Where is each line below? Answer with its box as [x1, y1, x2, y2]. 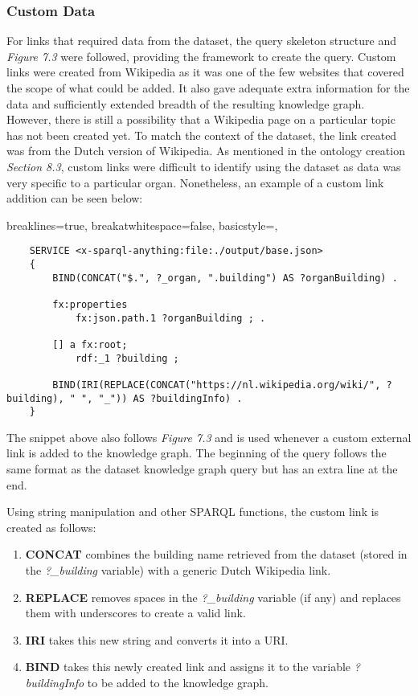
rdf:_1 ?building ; [75, 352, 179, 364]
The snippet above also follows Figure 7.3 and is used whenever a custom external [6, 428, 412, 445]
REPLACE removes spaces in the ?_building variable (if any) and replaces [25, 588, 401, 605]
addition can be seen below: [6, 190, 143, 207]
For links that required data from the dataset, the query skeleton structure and [6, 32, 396, 49]
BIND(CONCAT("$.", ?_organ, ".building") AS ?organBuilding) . [52, 272, 398, 284]
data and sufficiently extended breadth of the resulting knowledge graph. [6, 95, 365, 112]
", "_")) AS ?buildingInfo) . [81, 392, 243, 404]
